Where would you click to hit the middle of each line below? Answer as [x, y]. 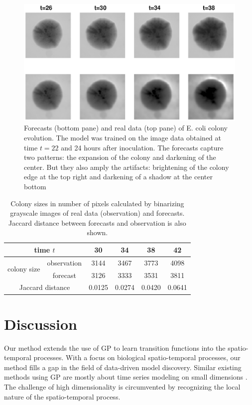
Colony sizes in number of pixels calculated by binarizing [97, 203]
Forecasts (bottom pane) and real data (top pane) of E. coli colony [126, 128]
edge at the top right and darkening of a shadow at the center [118, 177]
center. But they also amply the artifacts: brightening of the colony [126, 167]
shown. [97, 232]
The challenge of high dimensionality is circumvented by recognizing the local [122, 387]
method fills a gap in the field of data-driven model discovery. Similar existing [123, 367]
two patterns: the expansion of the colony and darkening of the [120, 157]
